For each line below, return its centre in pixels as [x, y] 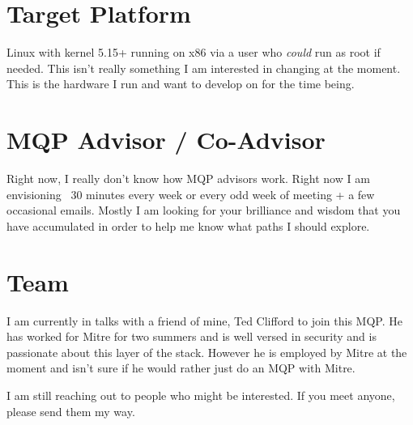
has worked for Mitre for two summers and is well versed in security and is [192, 336]
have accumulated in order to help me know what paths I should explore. [188, 225]
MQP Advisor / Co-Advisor [166, 140]
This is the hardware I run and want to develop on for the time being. [181, 84]
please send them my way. [71, 411]
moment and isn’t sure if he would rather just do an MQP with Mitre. [181, 368]
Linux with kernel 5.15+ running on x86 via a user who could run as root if [194, 52]
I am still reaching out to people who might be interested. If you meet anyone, [201, 395]
